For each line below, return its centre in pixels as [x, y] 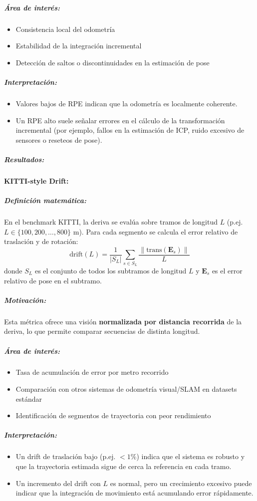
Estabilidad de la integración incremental [79, 46]
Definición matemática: [45, 200]
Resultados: [24, 159]
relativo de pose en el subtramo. [53, 280]
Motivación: [25, 300]
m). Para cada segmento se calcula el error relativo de [155, 231]
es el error [227, 270]
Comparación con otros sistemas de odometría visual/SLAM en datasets [126, 389]
